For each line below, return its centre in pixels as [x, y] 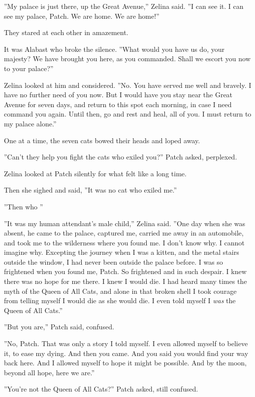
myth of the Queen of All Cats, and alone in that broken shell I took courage [120, 291]
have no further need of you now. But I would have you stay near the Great [118, 95]
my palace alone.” [30, 123]
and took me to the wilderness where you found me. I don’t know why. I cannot [124, 242]
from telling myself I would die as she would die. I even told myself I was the [120, 300]
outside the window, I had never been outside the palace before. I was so [113, 261]
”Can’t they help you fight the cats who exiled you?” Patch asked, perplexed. [121, 157]
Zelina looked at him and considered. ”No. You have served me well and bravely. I [128, 85]
